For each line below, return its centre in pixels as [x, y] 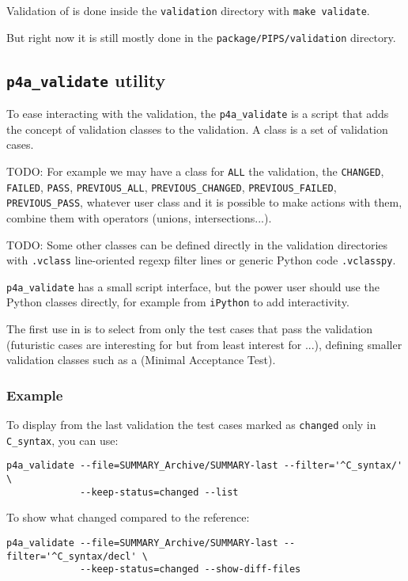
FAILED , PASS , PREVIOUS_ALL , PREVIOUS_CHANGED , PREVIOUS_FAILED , [172, 186]
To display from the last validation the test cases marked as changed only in [191, 425]
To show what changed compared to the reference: [128, 517]
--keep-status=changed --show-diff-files [191, 570]
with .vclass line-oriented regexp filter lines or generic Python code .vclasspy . [201, 260]
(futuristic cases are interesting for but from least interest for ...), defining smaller [204, 344]
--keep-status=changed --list [159, 492]
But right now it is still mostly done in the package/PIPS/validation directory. [201, 37]
